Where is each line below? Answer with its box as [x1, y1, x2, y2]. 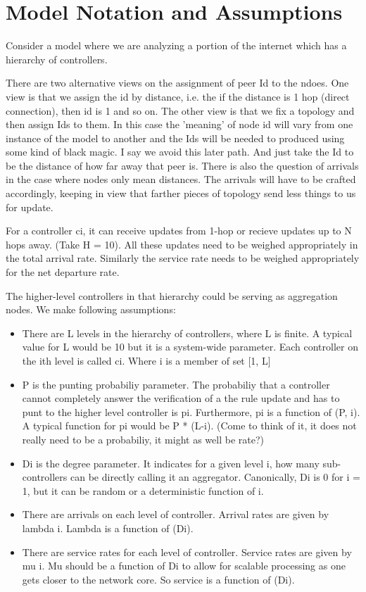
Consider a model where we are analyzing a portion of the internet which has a [6, 38, 347, 53]
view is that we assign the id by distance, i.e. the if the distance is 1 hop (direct [6, 89, 350, 103]
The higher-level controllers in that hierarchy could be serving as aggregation [6, 288, 338, 303]
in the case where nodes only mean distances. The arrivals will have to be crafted [6, 172, 356, 187]
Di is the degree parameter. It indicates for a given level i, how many [22, 455, 320, 470]
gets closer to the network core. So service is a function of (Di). [22, 572, 295, 586]
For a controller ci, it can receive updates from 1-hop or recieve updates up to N [6, 223, 352, 238]
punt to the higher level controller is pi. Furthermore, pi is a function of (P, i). [22, 404, 360, 419]
